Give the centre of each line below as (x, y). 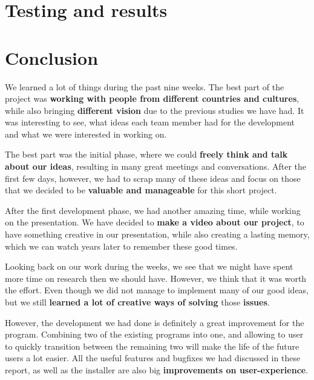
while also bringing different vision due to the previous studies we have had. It (155, 110)
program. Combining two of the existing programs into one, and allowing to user (154, 334)
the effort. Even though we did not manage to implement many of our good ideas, (157, 290)
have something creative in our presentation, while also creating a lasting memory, (157, 234)
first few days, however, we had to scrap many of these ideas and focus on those (153, 178)
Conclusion (52, 57)
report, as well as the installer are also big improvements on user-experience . (157, 369)
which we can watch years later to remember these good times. (121, 246)
